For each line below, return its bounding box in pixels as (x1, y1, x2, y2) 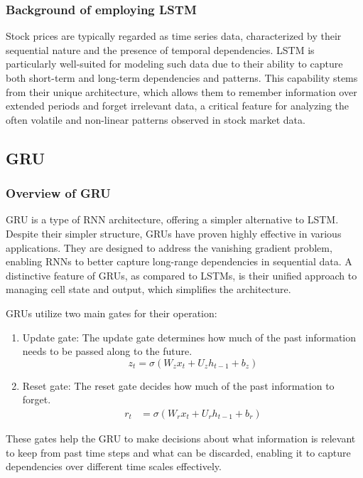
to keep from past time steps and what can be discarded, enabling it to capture (6, 445, 351, 460)
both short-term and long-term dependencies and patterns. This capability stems (6, 70, 358, 85)
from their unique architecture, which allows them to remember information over (6, 84, 357, 99)
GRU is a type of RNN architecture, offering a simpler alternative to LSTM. (6, 212, 339, 227)
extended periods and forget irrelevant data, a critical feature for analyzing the (6, 98, 349, 113)
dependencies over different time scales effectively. (6, 459, 222, 474)
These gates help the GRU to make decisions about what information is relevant (6, 430, 356, 445)
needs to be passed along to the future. (22, 344, 193, 358)
